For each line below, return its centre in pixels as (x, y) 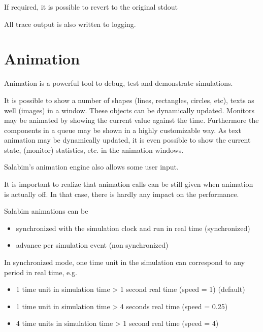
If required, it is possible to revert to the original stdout (91, 7)
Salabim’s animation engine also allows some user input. (91, 167)
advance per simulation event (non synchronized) (92, 245)
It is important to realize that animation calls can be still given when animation (129, 184)
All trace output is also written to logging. (70, 24)
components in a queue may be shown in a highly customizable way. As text (123, 130)
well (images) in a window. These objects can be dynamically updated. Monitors (129, 110)
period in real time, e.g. (41, 272)
